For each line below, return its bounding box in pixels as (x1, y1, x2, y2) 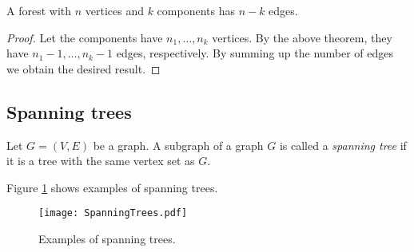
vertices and (85, 2, 144, 18)
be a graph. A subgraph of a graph (93, 136, 264, 153)
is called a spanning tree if (279, 136, 407, 153)
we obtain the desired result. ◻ (6, 60, 161, 77)
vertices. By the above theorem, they (212, 29, 392, 45)
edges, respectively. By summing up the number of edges (116, 45, 394, 61)
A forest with (6, 2, 72, 18)
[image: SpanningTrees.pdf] (38, 207, 188, 219)
